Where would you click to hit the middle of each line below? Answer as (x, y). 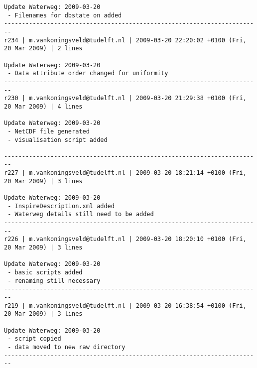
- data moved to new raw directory (66, 347)
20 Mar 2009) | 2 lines (43, 49)
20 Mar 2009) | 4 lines (43, 106)
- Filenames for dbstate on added (65, 15)
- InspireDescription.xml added (61, 206)
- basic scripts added (45, 272)
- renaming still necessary (54, 281)
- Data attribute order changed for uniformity (88, 73)
